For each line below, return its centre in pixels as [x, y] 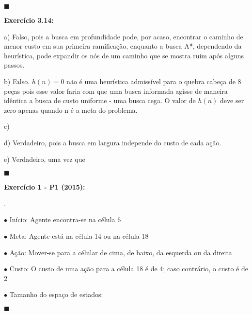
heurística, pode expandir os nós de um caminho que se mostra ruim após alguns [124, 55]
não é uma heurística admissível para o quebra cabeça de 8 [154, 81]
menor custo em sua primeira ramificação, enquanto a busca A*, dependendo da [123, 46]
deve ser [232, 100]
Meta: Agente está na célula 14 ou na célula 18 [79, 236]
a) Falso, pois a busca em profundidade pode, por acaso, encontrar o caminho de [124, 36]
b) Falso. [17, 81]
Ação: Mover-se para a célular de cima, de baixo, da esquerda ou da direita [121, 252]
